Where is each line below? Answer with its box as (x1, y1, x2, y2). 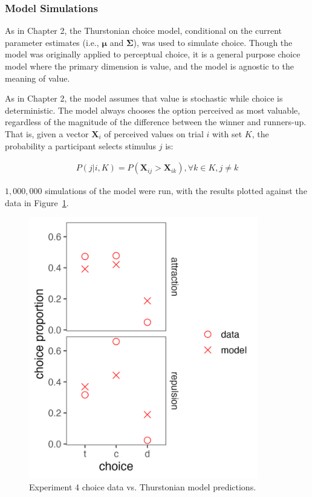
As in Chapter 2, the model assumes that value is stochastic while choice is (5, 92, 283, 105)
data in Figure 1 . (5, 196, 69, 209)
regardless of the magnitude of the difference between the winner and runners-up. (5, 115, 307, 128)
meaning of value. (5, 71, 70, 84)
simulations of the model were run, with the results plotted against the (45, 184, 307, 197)
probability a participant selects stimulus (5, 139, 157, 152)
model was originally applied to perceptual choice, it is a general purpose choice (5, 48, 301, 60)
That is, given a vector (5, 127, 89, 140)
